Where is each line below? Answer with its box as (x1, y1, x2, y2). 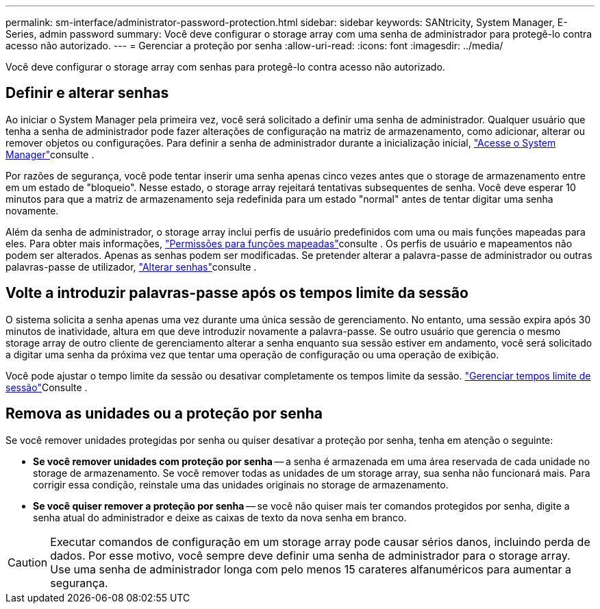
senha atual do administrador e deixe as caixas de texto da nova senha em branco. (33, 511, 407, 523)
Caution (8, 555, 48, 569)
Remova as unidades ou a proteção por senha (5, 405, 323, 423)
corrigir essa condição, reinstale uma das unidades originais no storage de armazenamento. (33, 478, 449, 490)
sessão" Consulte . (5, 381, 88, 393)
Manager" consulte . (5, 148, 95, 160)
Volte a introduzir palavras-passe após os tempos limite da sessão (5, 284, 468, 302)
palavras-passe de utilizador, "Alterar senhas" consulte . (5, 260, 257, 273)
